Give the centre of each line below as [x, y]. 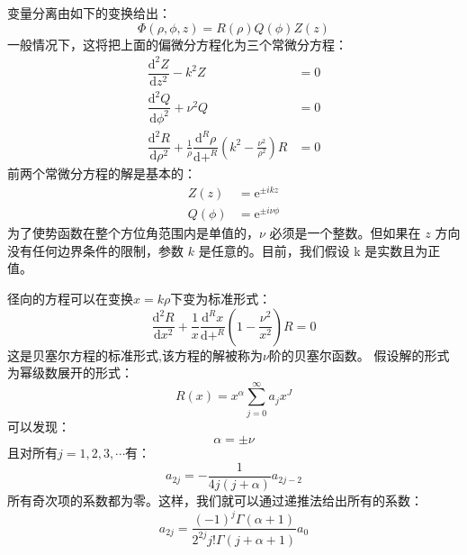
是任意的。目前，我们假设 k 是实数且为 [313, 250]
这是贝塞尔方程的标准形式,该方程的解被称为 [135, 355]
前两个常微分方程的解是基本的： [102, 173]
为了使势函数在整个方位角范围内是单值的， [133, 233]
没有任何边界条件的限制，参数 [95, 250]
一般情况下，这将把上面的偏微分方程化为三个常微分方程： [177, 44]
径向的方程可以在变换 [70, 298]
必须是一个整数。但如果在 [345, 233]
